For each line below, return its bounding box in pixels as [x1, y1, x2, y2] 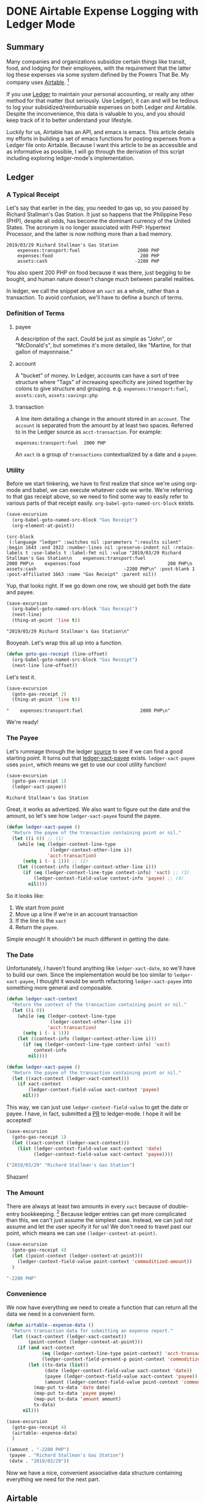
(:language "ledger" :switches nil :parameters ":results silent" [9, 539, 182, 545]
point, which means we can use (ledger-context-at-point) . [6, 1229, 157, 1237]
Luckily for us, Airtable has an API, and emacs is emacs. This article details [6, 128, 195, 135]
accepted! [6, 1117, 32, 1124]
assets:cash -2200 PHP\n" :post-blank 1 [6, 565, 195, 572]
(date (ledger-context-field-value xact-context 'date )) [45, 1367, 192, 1373]
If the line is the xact [15, 917, 67, 924]
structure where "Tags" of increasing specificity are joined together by [15, 378, 193, 385]
